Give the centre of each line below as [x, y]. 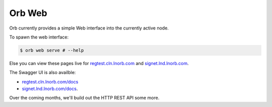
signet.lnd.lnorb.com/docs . [50, 89]
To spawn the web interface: [39, 37]
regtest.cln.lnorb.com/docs [50, 81]
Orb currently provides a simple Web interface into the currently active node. [89, 28]
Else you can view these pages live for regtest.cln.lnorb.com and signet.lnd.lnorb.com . [99, 63]
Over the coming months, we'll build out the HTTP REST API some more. [84, 98]
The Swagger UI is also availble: [43, 72]
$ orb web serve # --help [52, 50]
